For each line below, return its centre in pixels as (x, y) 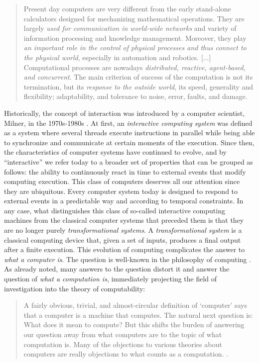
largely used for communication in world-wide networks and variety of (130, 28)
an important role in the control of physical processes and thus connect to (135, 47)
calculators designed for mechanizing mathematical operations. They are (134, 18)
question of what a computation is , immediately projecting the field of (111, 279)
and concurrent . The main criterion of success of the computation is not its (138, 77)
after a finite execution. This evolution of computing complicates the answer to (125, 249)
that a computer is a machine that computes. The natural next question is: (138, 315)
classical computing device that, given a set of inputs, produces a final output (123, 239)
